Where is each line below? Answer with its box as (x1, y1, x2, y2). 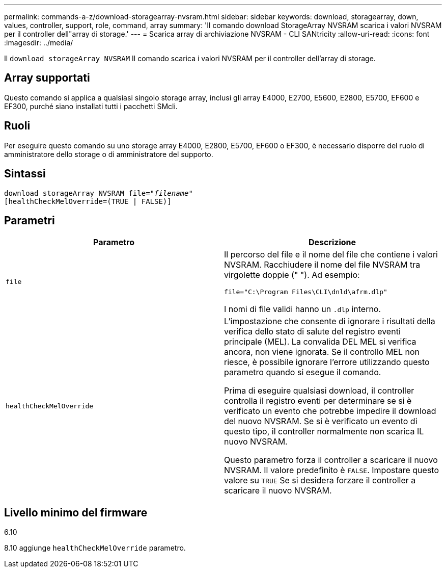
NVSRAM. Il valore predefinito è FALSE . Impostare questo (224, 465, 439, 476)
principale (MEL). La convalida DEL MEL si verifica (224, 336, 416, 347)
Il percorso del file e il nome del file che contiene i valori (224, 249, 438, 260)
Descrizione (308, 237, 356, 248)
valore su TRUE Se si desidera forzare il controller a (224, 475, 416, 486)
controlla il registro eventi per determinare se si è (224, 396, 412, 406)
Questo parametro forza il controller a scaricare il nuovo (224, 455, 438, 465)
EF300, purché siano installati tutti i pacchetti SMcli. (4, 101, 178, 111)
